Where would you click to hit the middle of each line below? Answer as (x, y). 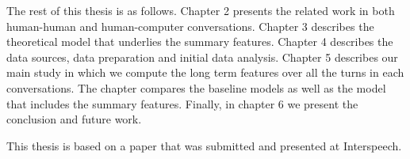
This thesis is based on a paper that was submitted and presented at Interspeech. (204, 145)
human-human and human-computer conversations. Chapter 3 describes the (190, 26)
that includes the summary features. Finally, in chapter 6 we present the (182, 103)
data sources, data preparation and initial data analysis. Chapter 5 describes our (202, 57)
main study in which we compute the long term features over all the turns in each (205, 72)
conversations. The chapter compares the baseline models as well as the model (196, 87)
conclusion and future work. (74, 119)
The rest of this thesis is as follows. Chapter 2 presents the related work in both (201, 10)
